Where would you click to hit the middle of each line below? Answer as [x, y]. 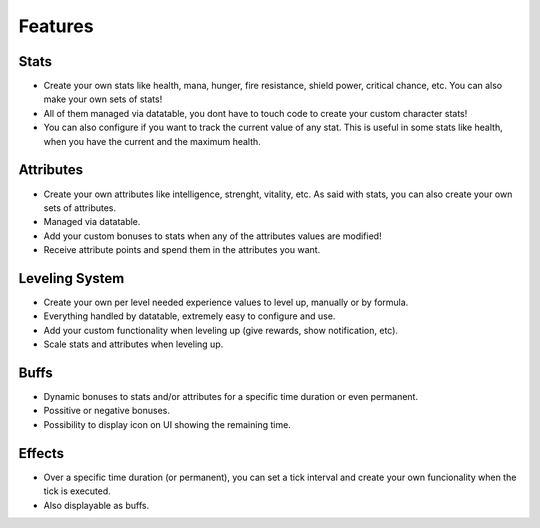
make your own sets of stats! [103, 99]
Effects [41, 453]
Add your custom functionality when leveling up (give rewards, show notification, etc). [221, 330]
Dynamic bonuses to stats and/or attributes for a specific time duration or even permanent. [231, 397]
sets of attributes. [80, 207]
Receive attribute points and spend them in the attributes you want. [182, 250]
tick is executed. [77, 491]
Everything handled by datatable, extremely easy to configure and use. [189, 316]
